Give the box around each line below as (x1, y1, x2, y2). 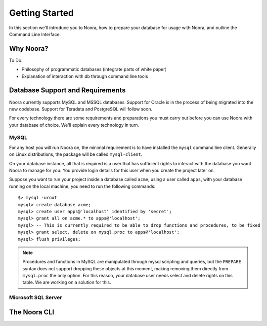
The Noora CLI (9, 308, 54, 316)
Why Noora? (9, 44, 49, 53)
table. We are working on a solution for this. (22, 279, 111, 286)
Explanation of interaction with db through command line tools (21, 73, 148, 79)
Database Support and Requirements (9, 86, 126, 95)
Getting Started (9, 7, 74, 18)
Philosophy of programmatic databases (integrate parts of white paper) (21, 67, 167, 72)
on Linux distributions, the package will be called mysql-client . (9, 151, 143, 157)
